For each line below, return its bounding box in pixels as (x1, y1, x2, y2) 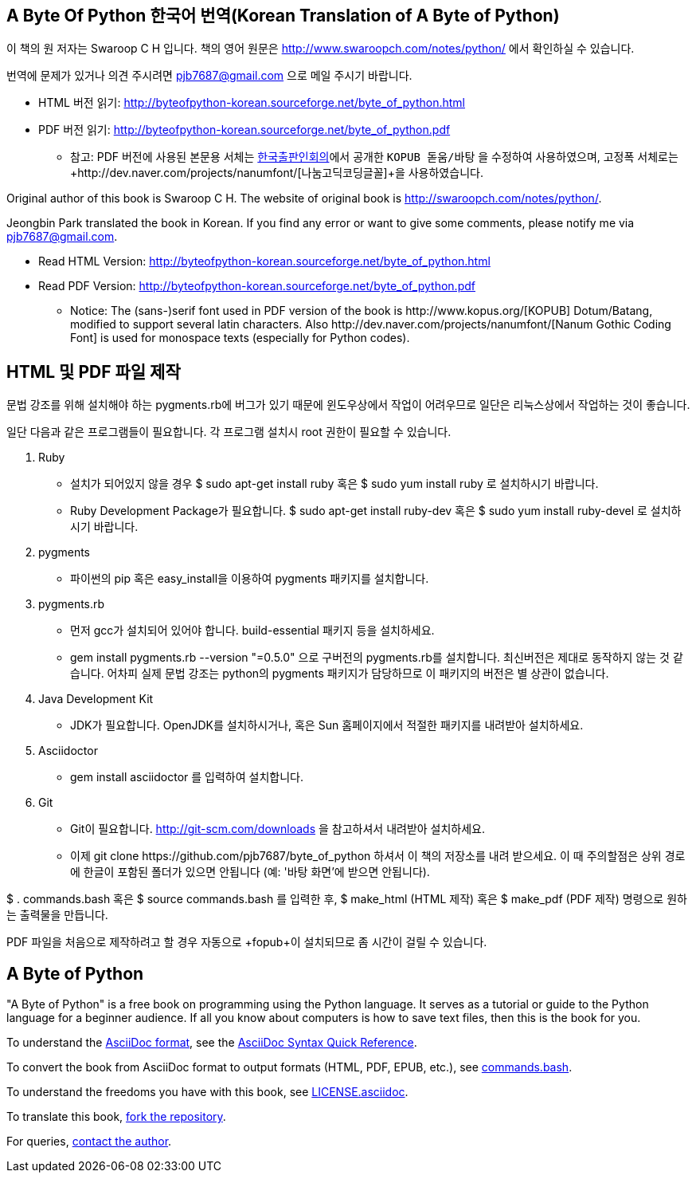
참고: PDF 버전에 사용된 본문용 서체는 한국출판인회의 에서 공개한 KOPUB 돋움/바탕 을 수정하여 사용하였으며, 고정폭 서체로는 (70, 150, 678, 164)
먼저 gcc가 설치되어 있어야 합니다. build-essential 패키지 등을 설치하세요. (70, 623, 435, 638)
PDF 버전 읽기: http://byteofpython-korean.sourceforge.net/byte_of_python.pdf (38, 123, 451, 137)
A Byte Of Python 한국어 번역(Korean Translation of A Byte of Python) (6, 6, 560, 26)
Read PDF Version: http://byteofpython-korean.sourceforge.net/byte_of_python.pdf (38, 279, 475, 293)
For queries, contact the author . (6, 1134, 172, 1149)
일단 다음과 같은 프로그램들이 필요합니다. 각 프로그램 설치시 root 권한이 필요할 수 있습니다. (6, 425, 452, 439)
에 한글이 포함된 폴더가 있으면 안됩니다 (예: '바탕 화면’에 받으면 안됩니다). (70, 865, 430, 879)
